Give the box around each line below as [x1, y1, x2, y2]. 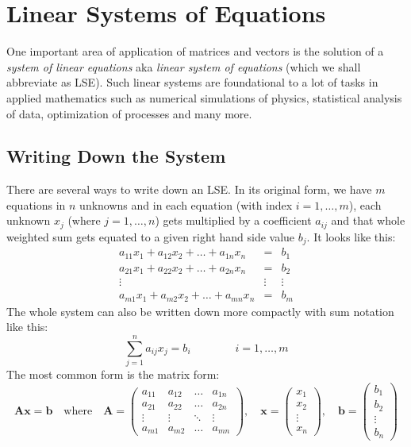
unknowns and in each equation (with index [79, 196, 293, 213]
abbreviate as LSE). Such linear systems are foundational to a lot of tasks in [6, 74, 378, 91]
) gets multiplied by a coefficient [155, 212, 312, 229]
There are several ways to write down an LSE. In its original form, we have [6, 181, 372, 198]
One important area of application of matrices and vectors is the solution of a [6, 43, 384, 60]
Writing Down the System [6, 144, 226, 168]
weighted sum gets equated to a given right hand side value [6, 228, 295, 245]
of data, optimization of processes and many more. [6, 105, 252, 121]
